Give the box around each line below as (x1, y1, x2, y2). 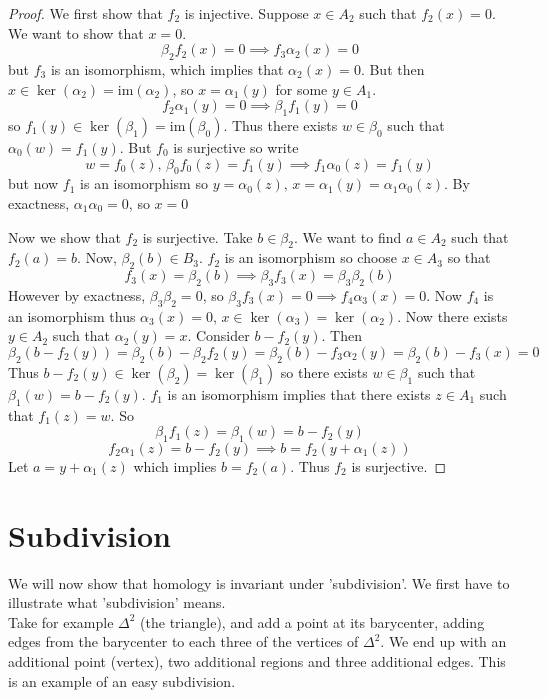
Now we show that (8, 226, 121, 247)
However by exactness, (8, 284, 146, 305)
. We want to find (293, 226, 402, 247)
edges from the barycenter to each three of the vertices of (8, 631, 359, 652)
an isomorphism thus (8, 305, 136, 326)
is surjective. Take (142, 226, 253, 247)
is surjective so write (173, 136, 299, 157)
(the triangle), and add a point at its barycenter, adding (140, 611, 485, 632)
